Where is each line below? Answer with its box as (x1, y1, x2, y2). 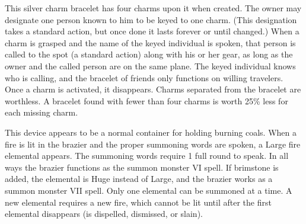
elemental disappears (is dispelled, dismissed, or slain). (5, 207, 203, 220)
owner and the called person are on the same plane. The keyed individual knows (5, 59, 296, 72)
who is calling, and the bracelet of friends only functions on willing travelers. (5, 71, 283, 84)
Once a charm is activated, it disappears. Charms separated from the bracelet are (5, 83, 301, 95)
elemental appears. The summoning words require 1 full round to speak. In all (5, 149, 289, 162)
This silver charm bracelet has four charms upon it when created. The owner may (5, 2, 302, 14)
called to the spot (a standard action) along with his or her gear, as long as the (5, 48, 293, 60)
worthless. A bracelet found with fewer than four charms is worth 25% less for (5, 94, 288, 107)
